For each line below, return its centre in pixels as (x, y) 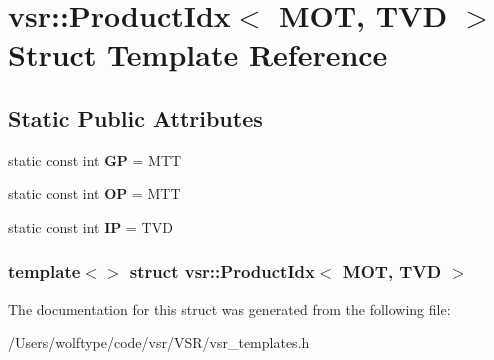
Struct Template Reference (198, 54)
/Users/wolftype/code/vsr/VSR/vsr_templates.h (159, 342)
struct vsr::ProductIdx (222, 271)
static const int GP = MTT (95, 159)
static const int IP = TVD (90, 226)
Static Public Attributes (135, 117)
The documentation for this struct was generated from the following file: (229, 308)
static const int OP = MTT (94, 193)
